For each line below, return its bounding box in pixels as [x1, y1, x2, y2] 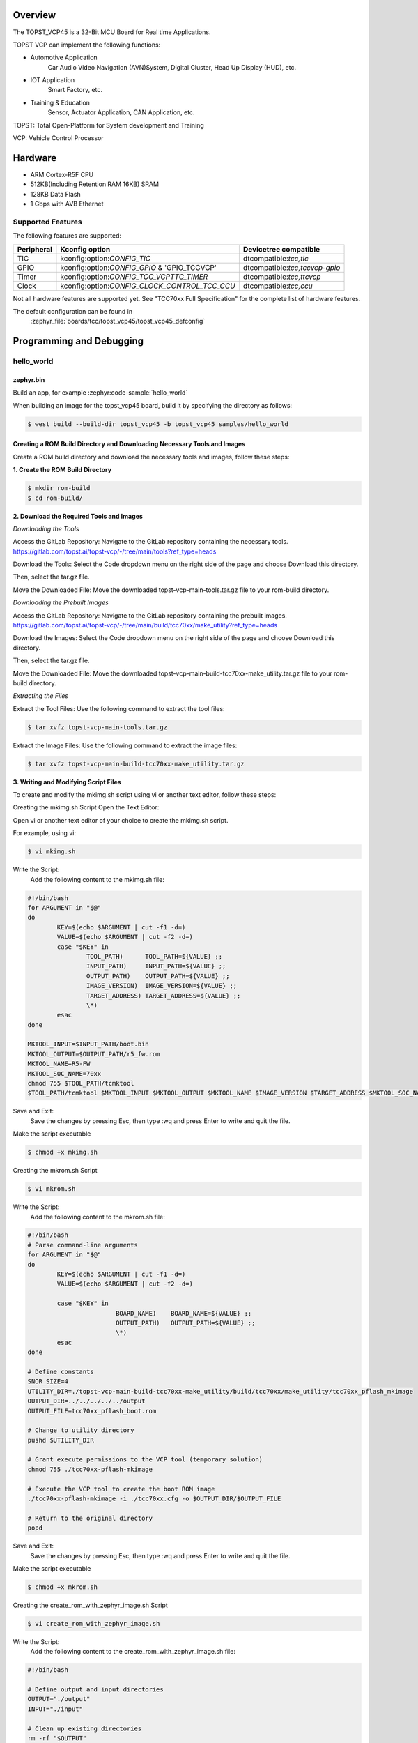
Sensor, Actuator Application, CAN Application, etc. [47, 108, 195, 116]
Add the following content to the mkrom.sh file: [30, 1212, 165, 1221]
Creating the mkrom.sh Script [13, 1166, 98, 1175]
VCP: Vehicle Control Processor [13, 134, 104, 142]
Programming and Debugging [13, 335, 144, 347]
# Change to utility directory [27, 1426, 135, 1434]
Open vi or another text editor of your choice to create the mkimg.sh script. [13, 816, 229, 824]
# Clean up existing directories [27, 1724, 142, 1733]
